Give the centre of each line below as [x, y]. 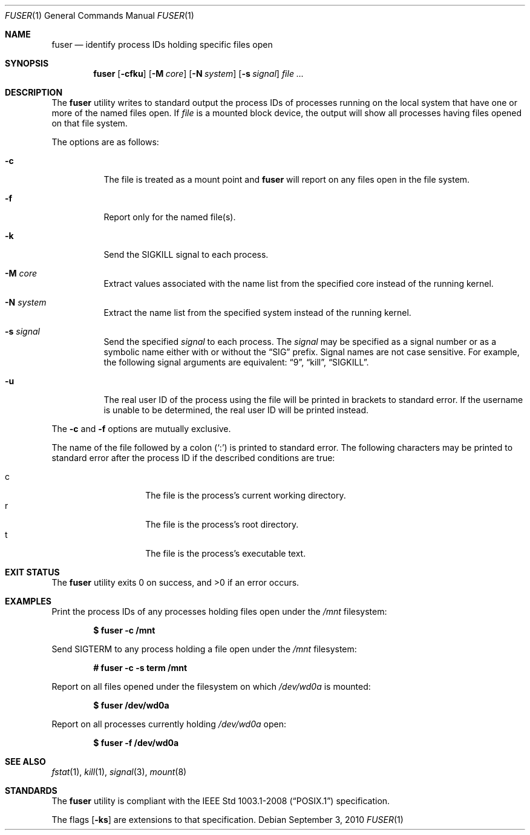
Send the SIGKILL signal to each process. [186, 254]
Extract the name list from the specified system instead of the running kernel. [257, 313]
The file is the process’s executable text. [226, 553]
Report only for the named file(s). [170, 217]
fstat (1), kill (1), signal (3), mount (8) [119, 772]
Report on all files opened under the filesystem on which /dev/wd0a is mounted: [211, 686]
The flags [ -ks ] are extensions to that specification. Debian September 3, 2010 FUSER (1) [227, 820]
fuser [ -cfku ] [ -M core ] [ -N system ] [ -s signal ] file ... [198, 74]
